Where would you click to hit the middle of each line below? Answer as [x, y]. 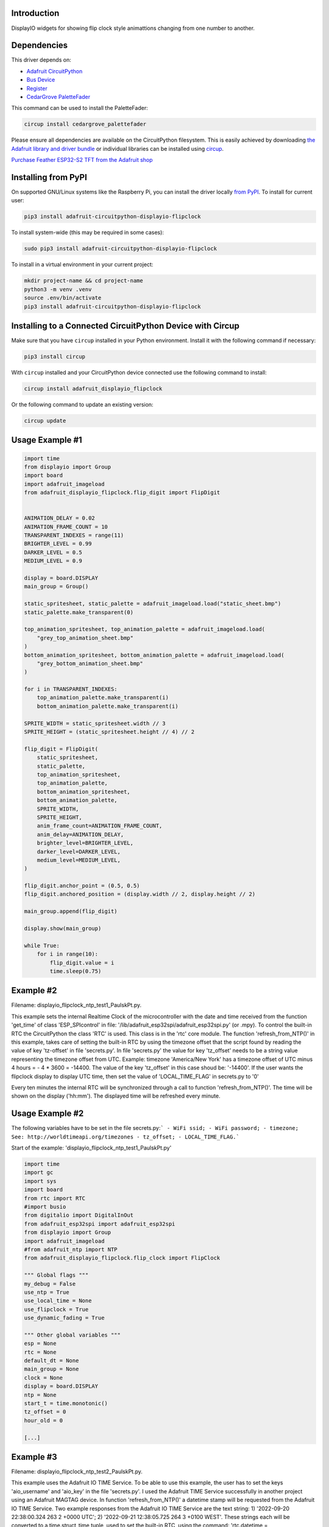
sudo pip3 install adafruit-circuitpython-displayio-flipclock [121, 249]
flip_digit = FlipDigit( [61, 749]
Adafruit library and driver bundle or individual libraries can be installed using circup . [118, 148]
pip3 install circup [55, 356]
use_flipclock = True [56, 1309]
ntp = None [40, 1395]
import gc [39, 1172]
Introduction [35, 13]
